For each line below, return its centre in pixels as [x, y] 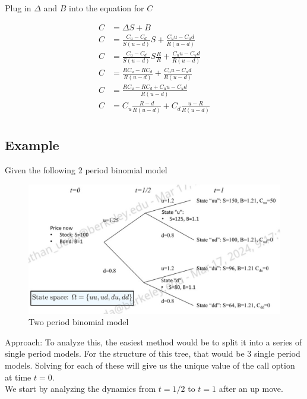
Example [32, 145]
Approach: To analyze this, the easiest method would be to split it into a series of [153, 342]
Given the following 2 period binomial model [86, 169]
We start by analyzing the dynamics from [80, 389]
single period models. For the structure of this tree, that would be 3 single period [153, 353]
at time [18, 377]
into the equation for [107, 8]
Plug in [18, 8]
